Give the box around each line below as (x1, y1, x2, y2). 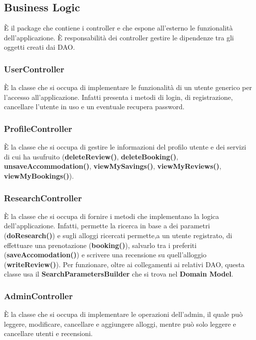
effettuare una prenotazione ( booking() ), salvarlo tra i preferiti (4, 240, 197, 250)
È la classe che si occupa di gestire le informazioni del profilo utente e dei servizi (4, 142, 246, 152)
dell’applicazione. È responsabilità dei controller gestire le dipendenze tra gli (4, 32, 234, 42)
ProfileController (4, 122, 72, 134)
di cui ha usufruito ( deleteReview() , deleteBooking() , (4, 151, 178, 161)
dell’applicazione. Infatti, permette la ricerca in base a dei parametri (4, 220, 210, 231)
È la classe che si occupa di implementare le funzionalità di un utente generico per (4, 82, 252, 93)
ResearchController (4, 191, 82, 204)
